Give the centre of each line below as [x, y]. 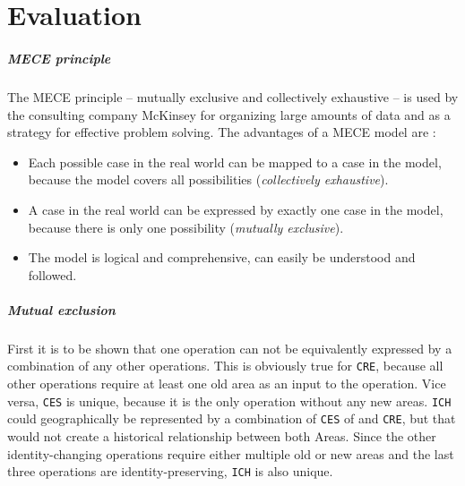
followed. [52, 274]
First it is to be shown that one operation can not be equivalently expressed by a [230, 348]
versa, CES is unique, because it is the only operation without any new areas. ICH [229, 401]
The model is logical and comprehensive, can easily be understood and [222, 257]
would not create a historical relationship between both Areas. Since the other [222, 436]
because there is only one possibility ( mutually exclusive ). [186, 227]
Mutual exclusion [61, 309]
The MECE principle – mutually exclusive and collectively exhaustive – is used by [233, 96]
